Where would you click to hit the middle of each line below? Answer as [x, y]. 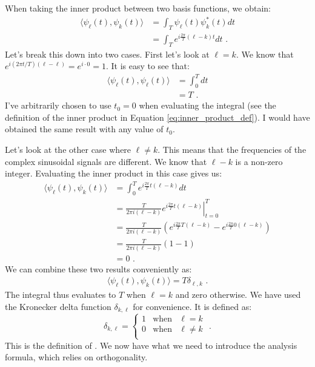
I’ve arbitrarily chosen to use [58, 105]
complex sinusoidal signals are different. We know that [106, 161]
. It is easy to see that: [148, 66]
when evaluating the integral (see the [207, 105]
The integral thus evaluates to [61, 295]
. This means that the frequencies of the [232, 150]
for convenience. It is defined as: [192, 306]
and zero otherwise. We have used [238, 295]
